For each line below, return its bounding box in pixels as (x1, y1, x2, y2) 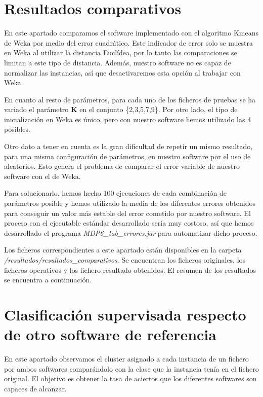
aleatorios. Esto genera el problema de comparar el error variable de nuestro (4, 161, 240, 171)
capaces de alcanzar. (4, 383, 67, 393)
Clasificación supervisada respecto (4, 304, 246, 324)
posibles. (4, 124, 30, 134)
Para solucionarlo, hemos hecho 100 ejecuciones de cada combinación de (4, 188, 227, 198)
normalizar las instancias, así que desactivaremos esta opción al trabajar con (4, 67, 241, 78)
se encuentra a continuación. (4, 274, 92, 285)
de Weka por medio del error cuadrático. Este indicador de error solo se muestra (4, 37, 253, 48)
